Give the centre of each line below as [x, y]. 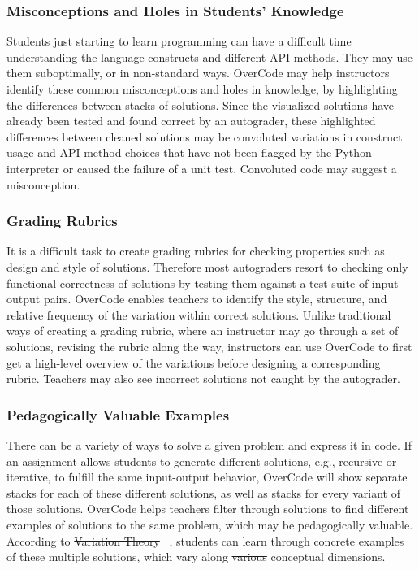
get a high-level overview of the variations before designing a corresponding [194, 362]
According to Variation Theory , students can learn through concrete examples [205, 540]
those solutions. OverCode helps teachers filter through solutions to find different [208, 509]
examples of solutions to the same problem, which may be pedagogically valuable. [210, 524]
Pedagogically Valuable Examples [118, 414]
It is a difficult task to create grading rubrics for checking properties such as [196, 251]
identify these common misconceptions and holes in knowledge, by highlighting [202, 89]
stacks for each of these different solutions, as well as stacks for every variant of [203, 492]
